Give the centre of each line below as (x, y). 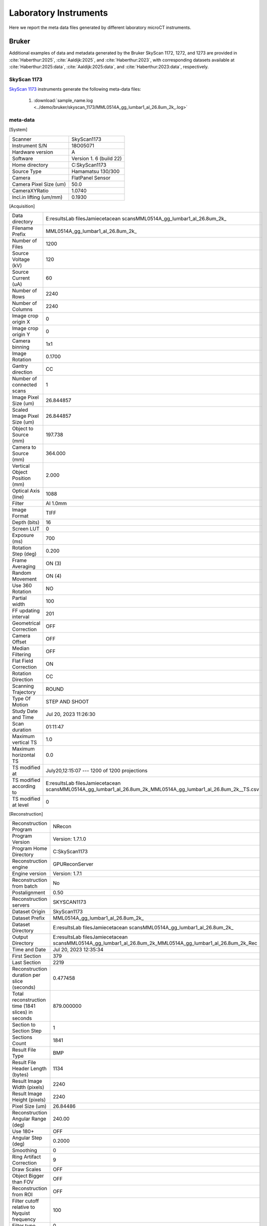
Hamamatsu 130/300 (96, 171)
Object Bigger (28, 1176)
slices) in (22, 1012)
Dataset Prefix (28, 918)
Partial (19, 598)
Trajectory (24, 692)
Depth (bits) (26, 522)
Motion (20, 705)
